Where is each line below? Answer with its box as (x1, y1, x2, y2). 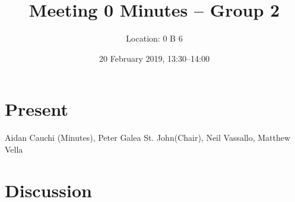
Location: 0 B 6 (126, 32, 183, 45)
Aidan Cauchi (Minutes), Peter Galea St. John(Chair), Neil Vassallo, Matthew (5, 131, 291, 144)
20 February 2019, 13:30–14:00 (99, 52, 210, 64)
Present (5, 97, 69, 121)
